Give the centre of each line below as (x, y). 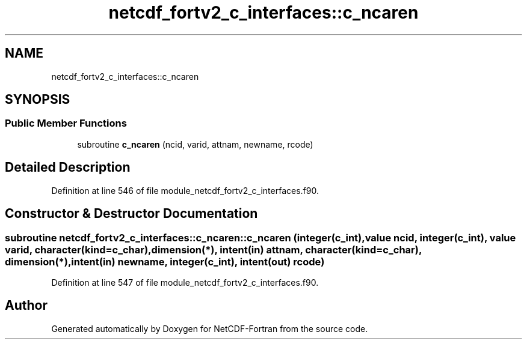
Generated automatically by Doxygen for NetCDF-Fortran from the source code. (210, 328)
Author (26, 306)
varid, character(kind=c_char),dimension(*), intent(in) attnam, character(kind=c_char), (213, 249)
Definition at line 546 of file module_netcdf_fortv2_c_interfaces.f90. (185, 190)
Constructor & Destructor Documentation (131, 214)
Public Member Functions (66, 123)
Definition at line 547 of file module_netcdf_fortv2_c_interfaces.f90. (185, 282)
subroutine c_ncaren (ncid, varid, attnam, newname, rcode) (195, 144)
